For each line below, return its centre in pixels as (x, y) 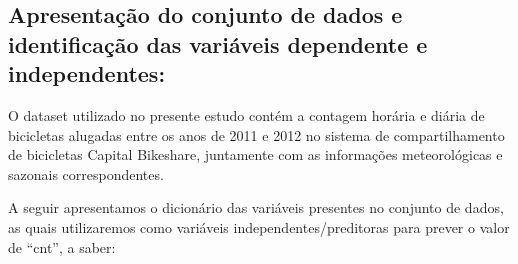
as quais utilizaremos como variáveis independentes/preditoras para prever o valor (259, 226)
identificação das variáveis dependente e (218, 43)
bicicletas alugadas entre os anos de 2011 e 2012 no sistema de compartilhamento (256, 134)
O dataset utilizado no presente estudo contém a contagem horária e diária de (246, 114)
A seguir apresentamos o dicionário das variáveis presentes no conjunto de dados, (256, 207)
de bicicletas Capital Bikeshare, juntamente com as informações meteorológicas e (255, 154)
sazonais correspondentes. (86, 173)
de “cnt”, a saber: (62, 246)
